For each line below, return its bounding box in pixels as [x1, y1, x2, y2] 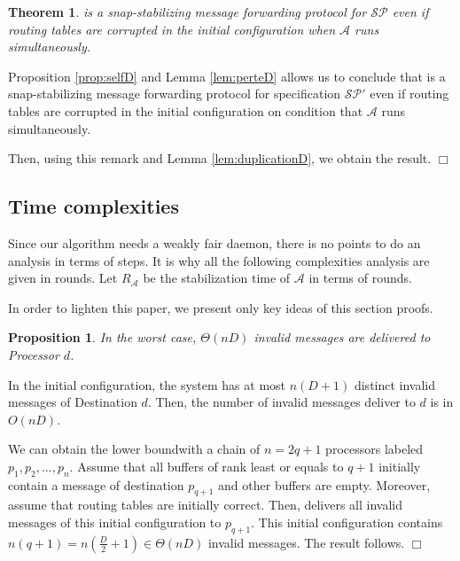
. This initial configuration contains [251, 513, 443, 532]
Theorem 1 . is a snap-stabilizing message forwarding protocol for [8, 3, 367, 20]
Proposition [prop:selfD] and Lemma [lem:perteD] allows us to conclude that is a [8, 66, 446, 85]
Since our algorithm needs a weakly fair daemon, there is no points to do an [8, 233, 421, 252]
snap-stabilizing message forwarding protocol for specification [8, 84, 341, 103]
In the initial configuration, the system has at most [8, 375, 286, 393]
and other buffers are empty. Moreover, [218, 475, 431, 494]
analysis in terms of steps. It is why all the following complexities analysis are [8, 251, 430, 269]
